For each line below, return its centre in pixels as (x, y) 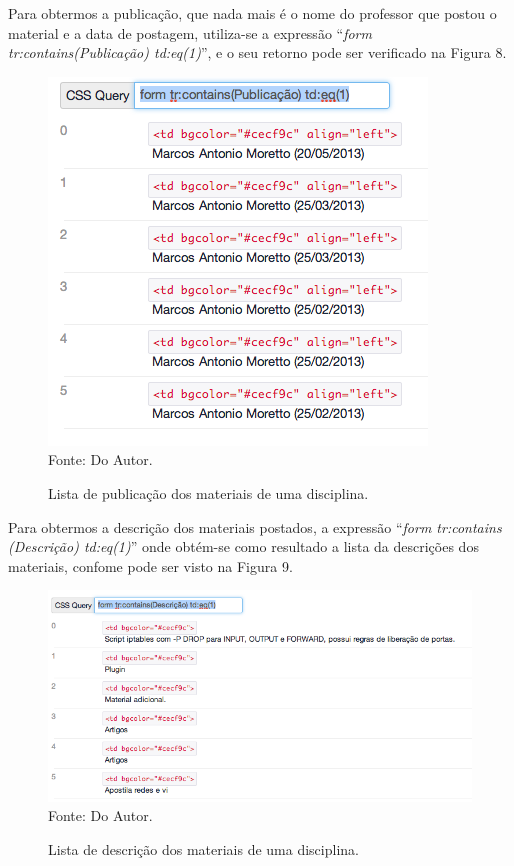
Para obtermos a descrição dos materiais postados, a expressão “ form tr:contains (255, 526)
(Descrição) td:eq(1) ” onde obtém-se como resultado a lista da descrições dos (243, 546)
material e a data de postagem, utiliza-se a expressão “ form (190, 32)
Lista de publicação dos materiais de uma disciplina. (208, 492)
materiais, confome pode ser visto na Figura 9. (150, 565)
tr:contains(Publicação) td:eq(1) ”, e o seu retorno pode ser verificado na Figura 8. (257, 52)
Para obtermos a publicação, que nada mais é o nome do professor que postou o (252, 13)
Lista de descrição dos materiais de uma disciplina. (203, 848)
